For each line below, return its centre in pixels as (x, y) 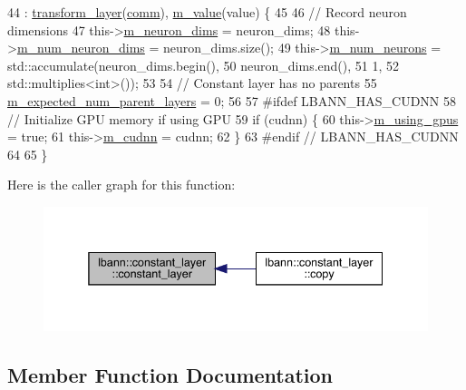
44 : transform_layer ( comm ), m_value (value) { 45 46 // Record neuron (207, 12)
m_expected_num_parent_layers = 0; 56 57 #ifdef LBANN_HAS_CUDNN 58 (232, 100)
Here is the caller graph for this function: (121, 185)
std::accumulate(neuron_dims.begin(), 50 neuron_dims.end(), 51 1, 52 (204, 65)
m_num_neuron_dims (81, 48)
